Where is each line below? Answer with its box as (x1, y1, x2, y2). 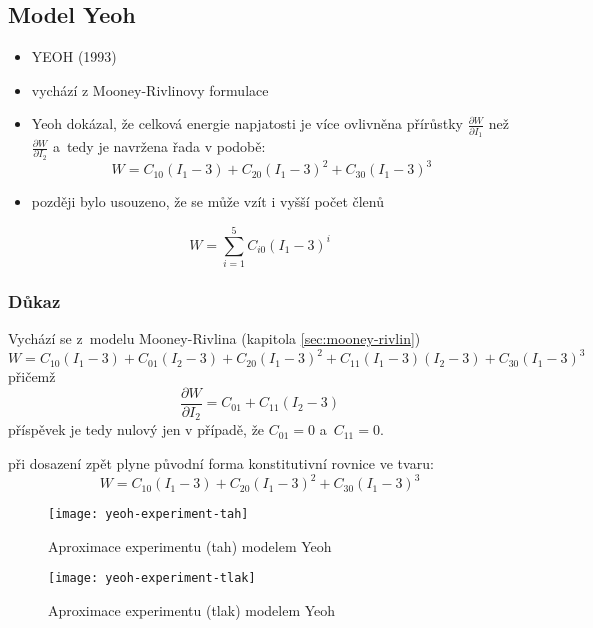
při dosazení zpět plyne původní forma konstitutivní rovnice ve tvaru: (8, 453, 434, 474)
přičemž (8, 366, 56, 387)
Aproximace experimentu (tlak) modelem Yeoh (48, 600, 336, 621)
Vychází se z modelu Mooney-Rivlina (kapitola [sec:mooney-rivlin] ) (8, 328, 421, 349)
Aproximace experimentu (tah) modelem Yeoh (48, 535, 332, 556)
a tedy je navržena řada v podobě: (52, 136, 266, 157)
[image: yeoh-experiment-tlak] (48, 571, 256, 586)
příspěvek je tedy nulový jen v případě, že (8, 419, 265, 440)
